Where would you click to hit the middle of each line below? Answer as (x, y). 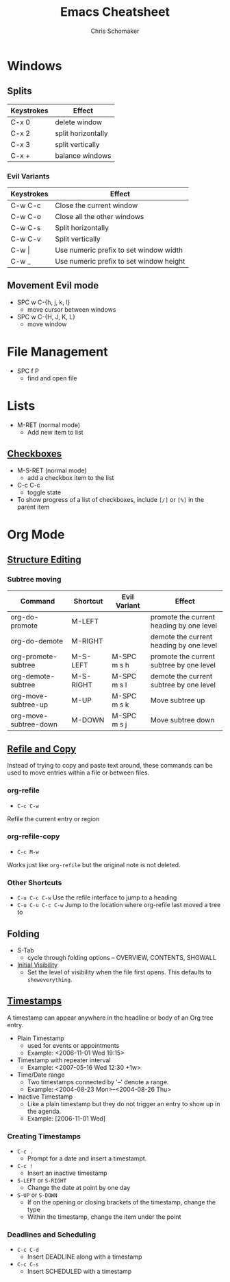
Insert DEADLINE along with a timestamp (85, 1257)
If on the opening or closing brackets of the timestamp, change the (122, 1202)
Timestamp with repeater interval (64, 1060)
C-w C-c (26, 205)
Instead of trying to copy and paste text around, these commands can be (110, 766)
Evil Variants (28, 176)
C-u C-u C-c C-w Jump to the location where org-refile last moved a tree (119, 905)
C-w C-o (26, 217)
